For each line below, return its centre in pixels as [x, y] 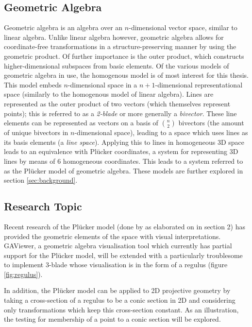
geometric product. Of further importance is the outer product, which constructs [124, 56]
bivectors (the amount [211, 123]
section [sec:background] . [41, 180]
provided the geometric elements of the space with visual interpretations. [112, 236]
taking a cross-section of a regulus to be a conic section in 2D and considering [120, 300]
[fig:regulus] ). [23, 274]
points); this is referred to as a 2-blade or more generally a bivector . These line [120, 113]
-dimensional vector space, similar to [183, 27]
